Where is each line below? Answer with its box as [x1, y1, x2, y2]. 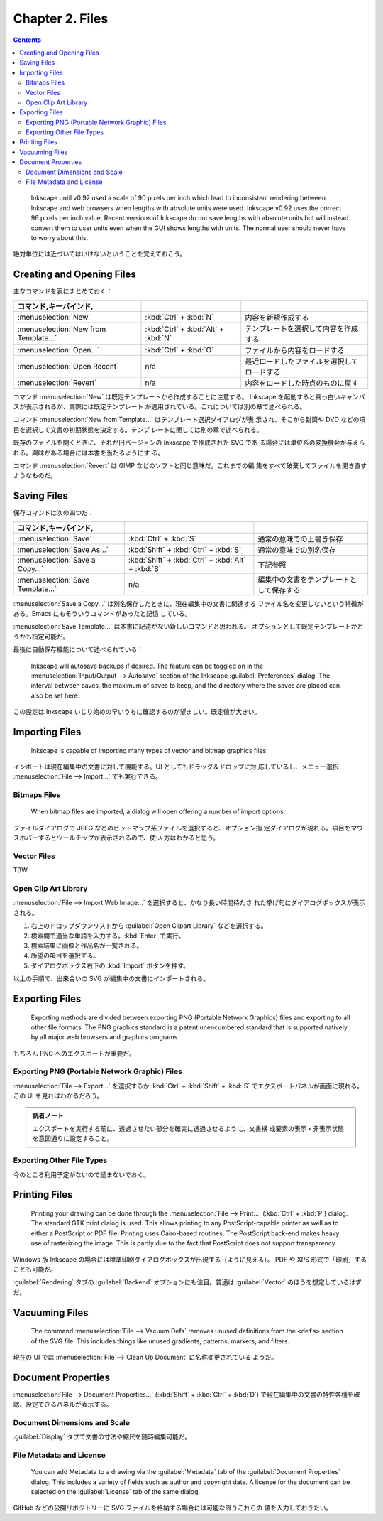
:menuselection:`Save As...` [17, 544, 109, 554]
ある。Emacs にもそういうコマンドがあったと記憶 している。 [13, 610, 191, 618]
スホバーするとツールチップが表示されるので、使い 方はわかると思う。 [13, 833, 220, 842]
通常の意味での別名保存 [257, 545, 336, 555]
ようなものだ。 [13, 471, 57, 480]
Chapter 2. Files [13, 11, 109, 26]
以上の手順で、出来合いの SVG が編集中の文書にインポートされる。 [13, 974, 209, 983]
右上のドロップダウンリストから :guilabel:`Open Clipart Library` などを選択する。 [30, 921, 267, 930]
